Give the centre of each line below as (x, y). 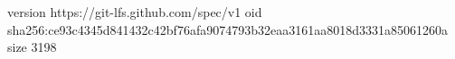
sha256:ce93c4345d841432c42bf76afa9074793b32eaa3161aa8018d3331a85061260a (227, 29)
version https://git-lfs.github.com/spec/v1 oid (135, 12)
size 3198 (32, 47)
